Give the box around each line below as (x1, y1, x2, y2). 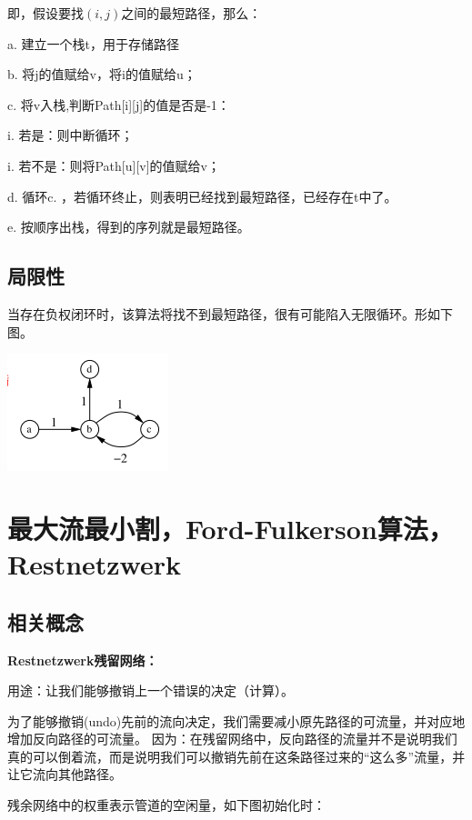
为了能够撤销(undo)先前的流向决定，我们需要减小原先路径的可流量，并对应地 (7, 711, 466, 730)
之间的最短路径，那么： (121, 4, 262, 22)
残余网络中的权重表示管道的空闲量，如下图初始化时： (7, 795, 326, 815)
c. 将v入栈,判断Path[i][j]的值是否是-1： (7, 95, 230, 114)
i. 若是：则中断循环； (7, 125, 134, 145)
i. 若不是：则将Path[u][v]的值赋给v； (7, 155, 220, 175)
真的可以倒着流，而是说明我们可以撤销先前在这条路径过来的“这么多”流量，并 (7, 746, 466, 765)
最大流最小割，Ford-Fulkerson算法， (7, 509, 454, 546)
